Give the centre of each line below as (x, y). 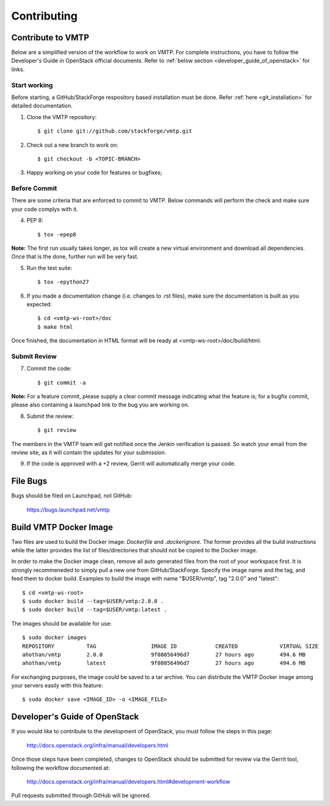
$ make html (55, 327)
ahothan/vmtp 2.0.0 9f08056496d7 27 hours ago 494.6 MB (164, 654)
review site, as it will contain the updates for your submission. (89, 453)
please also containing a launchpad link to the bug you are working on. (100, 405)
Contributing (44, 16)
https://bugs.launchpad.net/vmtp (68, 510)
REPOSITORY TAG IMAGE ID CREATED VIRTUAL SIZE (170, 646)
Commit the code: (49, 368)
